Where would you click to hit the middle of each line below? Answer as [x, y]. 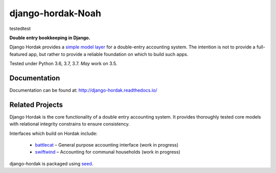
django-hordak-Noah [55, 13]
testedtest [20, 28]
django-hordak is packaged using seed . [51, 163]
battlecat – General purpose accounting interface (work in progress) [107, 145]
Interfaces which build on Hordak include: [53, 133]
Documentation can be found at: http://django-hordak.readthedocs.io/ [83, 90]
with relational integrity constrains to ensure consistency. [70, 124]
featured [18, 54]
